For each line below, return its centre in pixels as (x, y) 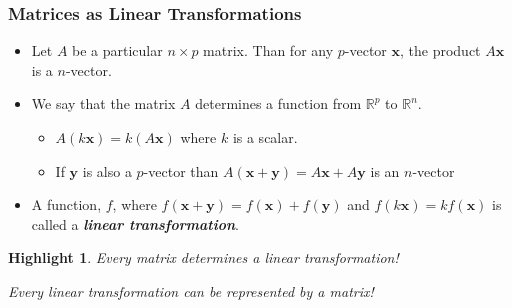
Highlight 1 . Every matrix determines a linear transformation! (203, 257)
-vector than (181, 170)
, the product (440, 50)
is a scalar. (265, 137)
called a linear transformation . (135, 223)
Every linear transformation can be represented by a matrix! (191, 290)
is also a (107, 170)
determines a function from (278, 103)
